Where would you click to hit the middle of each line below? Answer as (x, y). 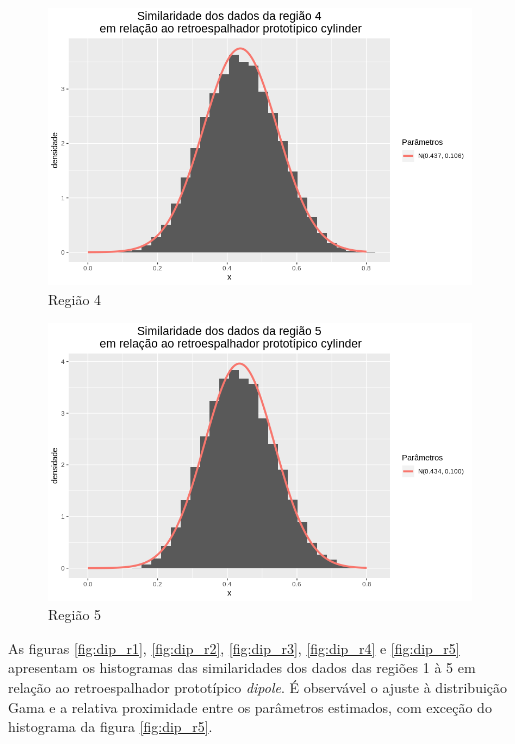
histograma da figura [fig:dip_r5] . (110, 726)
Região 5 (75, 614)
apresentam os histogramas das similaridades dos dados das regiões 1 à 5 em (242, 667)
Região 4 (75, 298)
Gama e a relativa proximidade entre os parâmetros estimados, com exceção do (250, 706)
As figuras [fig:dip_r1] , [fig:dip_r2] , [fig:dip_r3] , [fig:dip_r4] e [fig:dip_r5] (234, 647)
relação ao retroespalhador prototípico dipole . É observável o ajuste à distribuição (258, 687)
